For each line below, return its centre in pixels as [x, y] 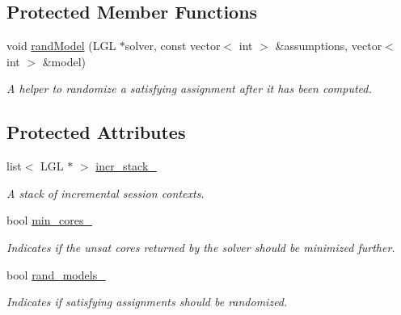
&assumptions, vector [329, 46]
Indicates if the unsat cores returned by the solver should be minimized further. [201, 247]
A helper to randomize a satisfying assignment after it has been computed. [189, 88]
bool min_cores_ [49, 220]
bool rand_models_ [56, 274]
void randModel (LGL [61, 46]
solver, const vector [173, 46]
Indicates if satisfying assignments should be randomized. [147, 302]
